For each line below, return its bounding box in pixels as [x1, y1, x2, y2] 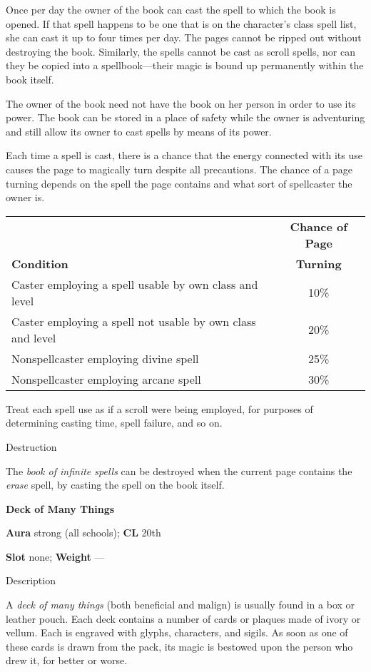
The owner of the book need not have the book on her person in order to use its [6, 96, 356, 111]
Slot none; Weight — [6, 549, 105, 564]
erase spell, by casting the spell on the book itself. [6, 477, 225, 492]
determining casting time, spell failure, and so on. [6, 415, 223, 430]
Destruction [6, 439, 57, 454]
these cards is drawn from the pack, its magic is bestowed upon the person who [6, 638, 353, 653]
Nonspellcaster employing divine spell [11, 350, 199, 367]
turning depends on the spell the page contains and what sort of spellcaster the [6, 175, 352, 190]
